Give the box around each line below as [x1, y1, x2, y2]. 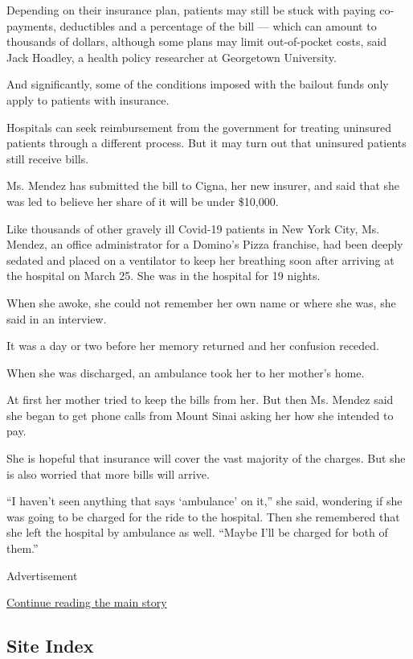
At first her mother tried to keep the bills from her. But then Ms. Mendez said [6, 391, 394, 408]
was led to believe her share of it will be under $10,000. [6, 192, 279, 209]
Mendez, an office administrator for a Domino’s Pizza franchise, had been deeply [6, 236, 403, 253]
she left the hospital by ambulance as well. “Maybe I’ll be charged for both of [6, 524, 388, 541]
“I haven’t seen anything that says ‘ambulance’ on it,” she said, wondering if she [6, 492, 403, 509]
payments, [6, 17, 56, 34]
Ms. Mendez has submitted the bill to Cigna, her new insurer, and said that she [6, 177, 400, 194]
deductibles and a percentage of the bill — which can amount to [59, 17, 377, 34]
